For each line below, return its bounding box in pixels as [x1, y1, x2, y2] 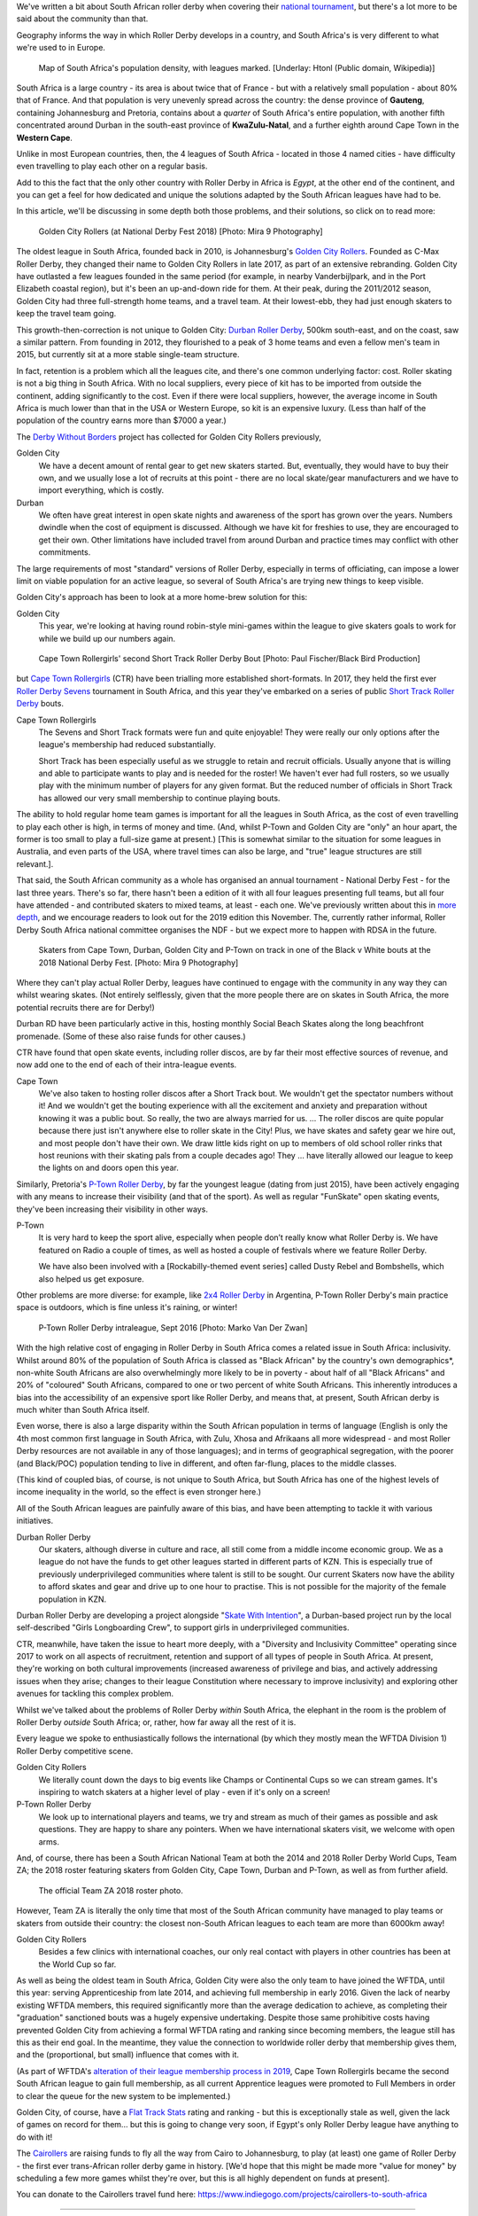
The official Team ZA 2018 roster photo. [38, 1884, 183, 1896]
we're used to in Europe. [16, 43, 106, 53]
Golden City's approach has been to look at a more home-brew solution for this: [16, 592, 308, 603]
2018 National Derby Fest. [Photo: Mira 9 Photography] [38, 957, 239, 968]
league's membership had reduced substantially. [38, 739, 216, 750]
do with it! [16, 2132, 53, 2142]
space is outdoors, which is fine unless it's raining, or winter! [16, 1302, 238, 1313]
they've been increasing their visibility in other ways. [16, 1204, 208, 1214]
